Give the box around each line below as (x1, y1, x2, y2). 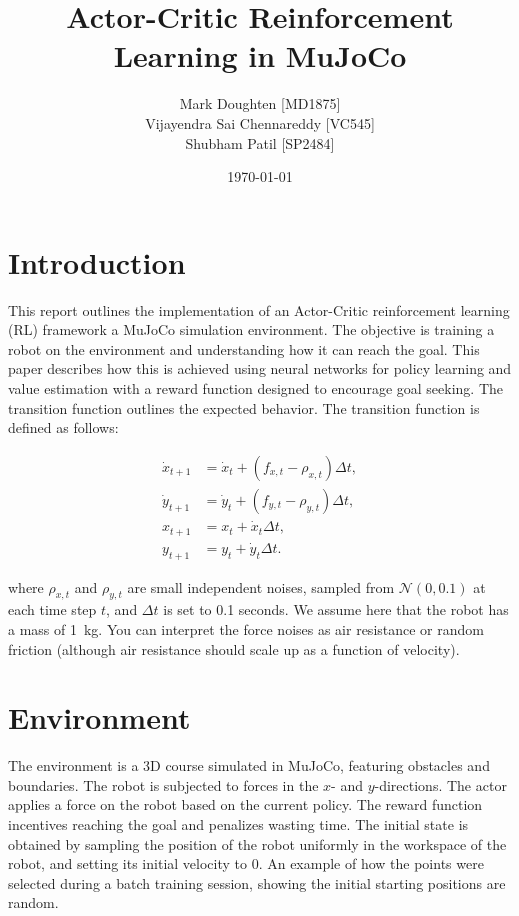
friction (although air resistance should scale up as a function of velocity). (8, 638, 460, 659)
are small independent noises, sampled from (127, 576, 395, 597)
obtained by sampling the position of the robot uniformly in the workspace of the (8, 833, 507, 854)
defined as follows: (8, 417, 119, 438)
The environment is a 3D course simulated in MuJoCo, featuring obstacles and (8, 755, 490, 776)
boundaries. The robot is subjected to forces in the (8, 774, 319, 795)
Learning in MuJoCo (113, 35, 407, 76)
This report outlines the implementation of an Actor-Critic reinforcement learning (8, 299, 510, 320)
